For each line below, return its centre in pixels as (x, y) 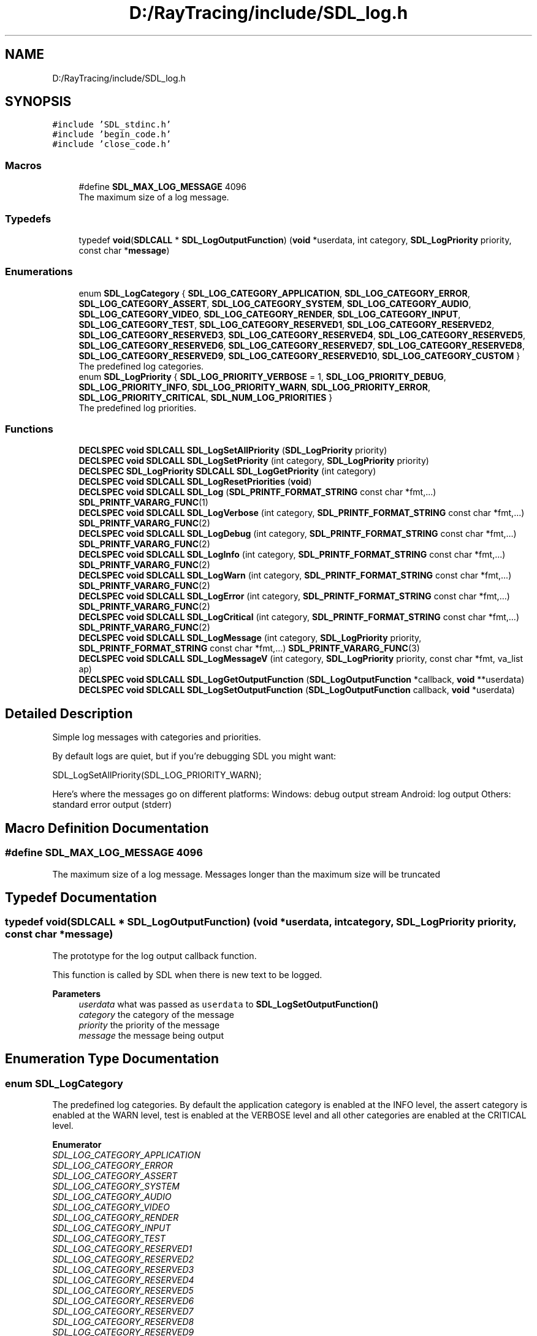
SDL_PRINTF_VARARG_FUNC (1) (143, 503)
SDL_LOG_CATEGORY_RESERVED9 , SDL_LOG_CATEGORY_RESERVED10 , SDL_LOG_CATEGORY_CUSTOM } (299, 355)
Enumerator (77, 1144)
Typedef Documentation (81, 897)
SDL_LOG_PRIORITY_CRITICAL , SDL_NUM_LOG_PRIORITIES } (206, 397)
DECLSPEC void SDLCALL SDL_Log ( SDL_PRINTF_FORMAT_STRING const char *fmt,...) (257, 492)
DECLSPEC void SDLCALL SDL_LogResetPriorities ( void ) (195, 482)
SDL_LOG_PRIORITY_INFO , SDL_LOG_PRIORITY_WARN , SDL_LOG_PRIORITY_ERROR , (254, 387)
